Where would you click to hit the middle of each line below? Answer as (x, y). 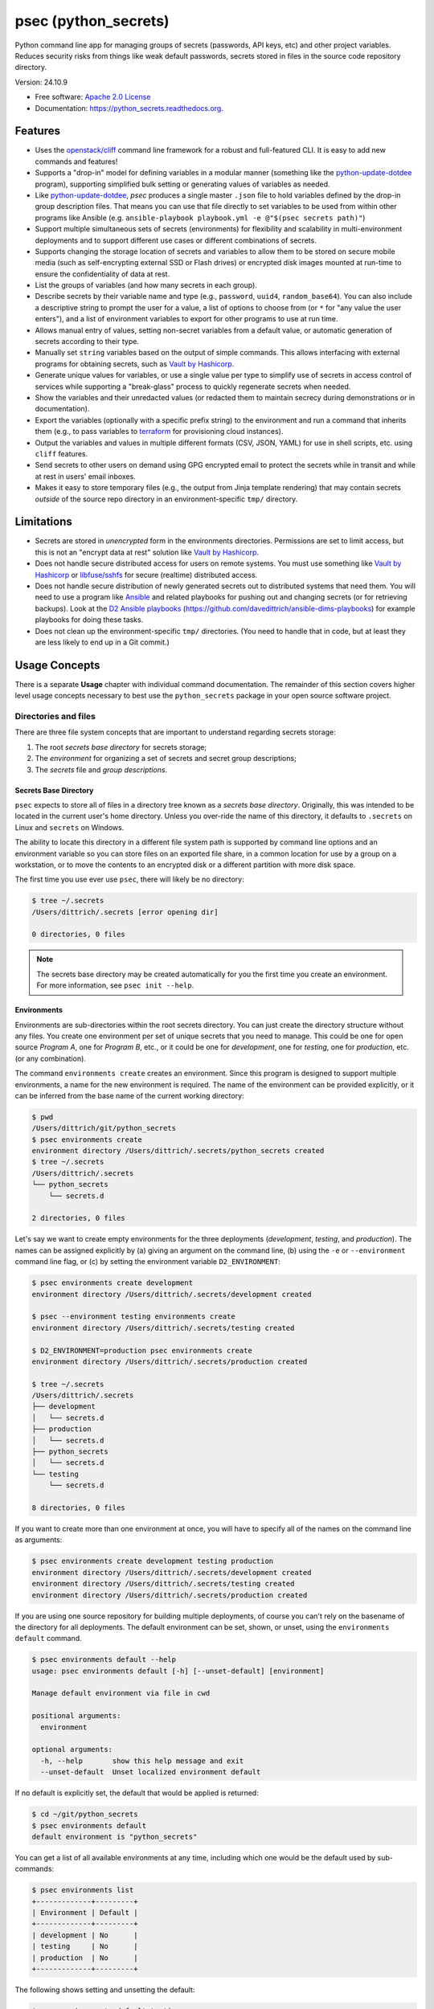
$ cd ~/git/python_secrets (85, 1815)
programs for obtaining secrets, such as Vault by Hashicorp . (135, 364)
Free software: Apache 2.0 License (93, 97)
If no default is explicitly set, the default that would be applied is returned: (137, 1793)
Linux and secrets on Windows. (70, 827)
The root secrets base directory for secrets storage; (121, 747)
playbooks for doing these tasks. (89, 620)
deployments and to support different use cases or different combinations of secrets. (176, 240)
